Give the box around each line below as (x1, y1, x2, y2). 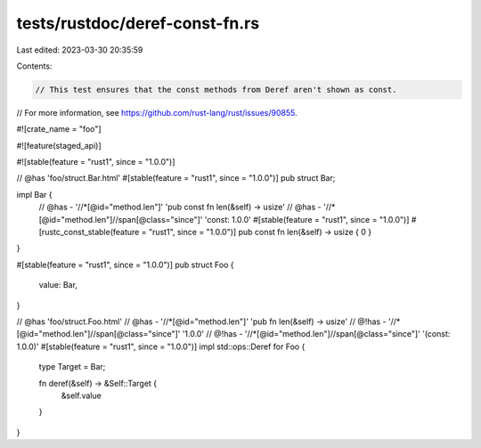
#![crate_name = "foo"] (16, 124, 102, 134)
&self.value (61, 390, 102, 401)
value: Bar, (38, 280, 77, 290)
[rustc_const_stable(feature (38, 227, 140, 238)
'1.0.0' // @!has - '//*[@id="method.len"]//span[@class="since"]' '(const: (182, 329, 451, 339)
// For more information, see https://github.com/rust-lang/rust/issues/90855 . (16, 107, 298, 118)
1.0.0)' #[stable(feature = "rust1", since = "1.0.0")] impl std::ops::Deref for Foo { (16, 341, 306, 352)
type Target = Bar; (38, 362, 106, 372)
